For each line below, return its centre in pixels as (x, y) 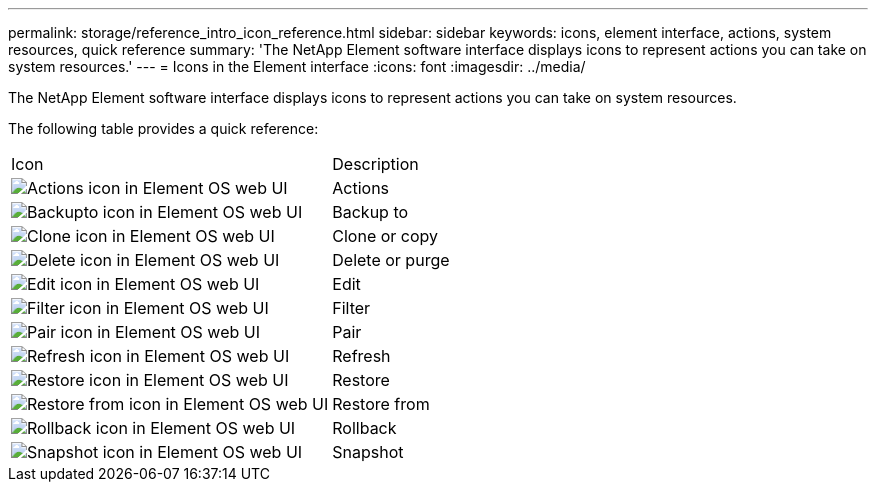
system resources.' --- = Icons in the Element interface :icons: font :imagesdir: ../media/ (297, 66)
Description (375, 164)
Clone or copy (385, 236)
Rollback (364, 428)
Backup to (370, 212)
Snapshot (368, 452)
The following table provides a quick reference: (163, 128)
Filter (351, 308)
